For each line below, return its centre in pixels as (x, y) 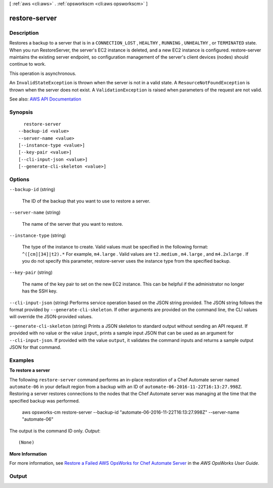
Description (24, 33)
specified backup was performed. (45, 401)
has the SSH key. (40, 291)
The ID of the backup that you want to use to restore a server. (86, 201)
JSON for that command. (35, 347)
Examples (22, 360)
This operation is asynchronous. (43, 73)
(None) (27, 443)
